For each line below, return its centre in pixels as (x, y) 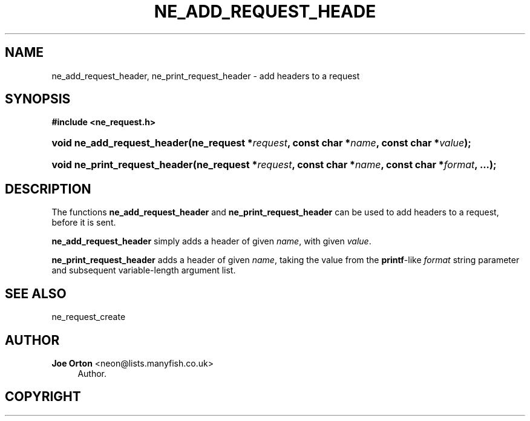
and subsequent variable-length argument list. (144, 270)
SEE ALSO (36, 293)
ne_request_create (89, 317)
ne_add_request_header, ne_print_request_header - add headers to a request (206, 76)
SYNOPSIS (38, 99)
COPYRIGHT (43, 397)
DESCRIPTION (48, 189)
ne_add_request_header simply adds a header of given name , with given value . (211, 241)
